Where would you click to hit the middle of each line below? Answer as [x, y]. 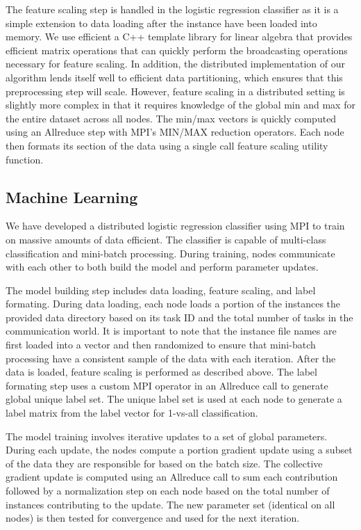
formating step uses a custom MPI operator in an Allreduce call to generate [167, 385]
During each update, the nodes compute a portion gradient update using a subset [179, 450]
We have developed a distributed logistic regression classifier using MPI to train [175, 226]
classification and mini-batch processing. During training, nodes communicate [170, 253]
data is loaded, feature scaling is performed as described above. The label [161, 372]
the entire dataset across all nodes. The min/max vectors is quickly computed [171, 118]
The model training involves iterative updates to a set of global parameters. [167, 436]
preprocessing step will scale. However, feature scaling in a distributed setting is [175, 91]
